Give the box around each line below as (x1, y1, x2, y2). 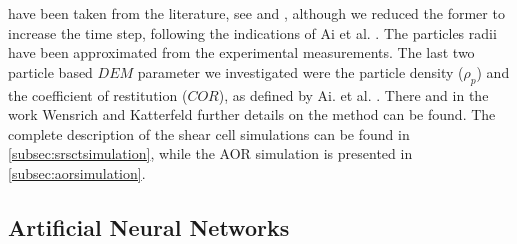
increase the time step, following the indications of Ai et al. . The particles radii (8, 22, 497, 43)
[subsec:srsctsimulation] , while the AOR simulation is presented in (8, 143, 413, 164)
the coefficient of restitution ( (8, 84, 188, 105)
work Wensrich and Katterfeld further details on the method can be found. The (8, 104, 496, 125)
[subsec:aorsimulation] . (8, 162, 146, 183)
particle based (8, 61, 93, 82)
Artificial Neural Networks (8, 211, 290, 242)
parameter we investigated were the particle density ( (137, 61, 464, 82)
